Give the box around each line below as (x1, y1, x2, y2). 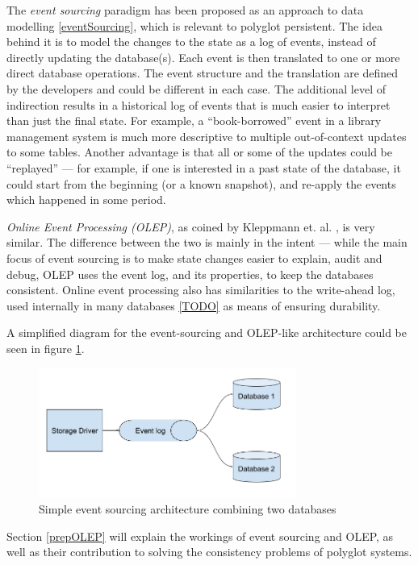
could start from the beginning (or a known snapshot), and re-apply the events (6, 175, 396, 192)
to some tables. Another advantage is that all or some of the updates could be (6, 143, 392, 160)
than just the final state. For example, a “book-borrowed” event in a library (6, 112, 382, 129)
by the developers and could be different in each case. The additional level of (6, 80, 386, 97)
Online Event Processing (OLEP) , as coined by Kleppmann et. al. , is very (6, 218, 375, 235)
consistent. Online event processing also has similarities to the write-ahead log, (6, 281, 395, 298)
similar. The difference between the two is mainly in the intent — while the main (6, 234, 408, 251)
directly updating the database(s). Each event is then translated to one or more (6, 48, 400, 65)
